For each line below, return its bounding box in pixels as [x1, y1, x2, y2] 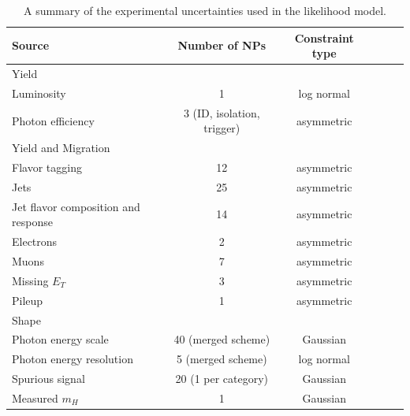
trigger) [203, 120, 240, 136]
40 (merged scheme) [173, 331, 270, 347]
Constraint [294, 29, 354, 46]
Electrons [12, 233, 58, 250]
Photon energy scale [12, 331, 109, 347]
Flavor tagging [12, 159, 82, 175]
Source [12, 37, 50, 54]
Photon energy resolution [12, 351, 133, 367]
